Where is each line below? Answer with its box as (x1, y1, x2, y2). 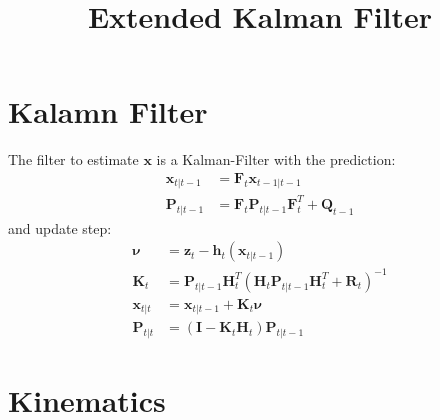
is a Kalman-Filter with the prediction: (156, 149, 396, 170)
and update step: (8, 217, 112, 238)
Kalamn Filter (8, 91, 208, 132)
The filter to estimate (8, 149, 139, 170)
